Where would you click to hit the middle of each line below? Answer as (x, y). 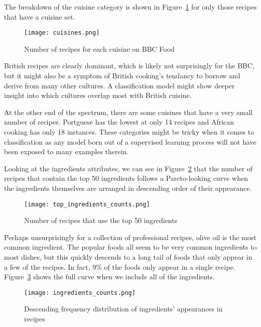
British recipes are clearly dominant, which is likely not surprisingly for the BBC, (129, 66)
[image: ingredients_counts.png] (80, 293)
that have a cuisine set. (40, 16)
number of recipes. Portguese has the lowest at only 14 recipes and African (119, 122)
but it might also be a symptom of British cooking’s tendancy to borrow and (122, 76)
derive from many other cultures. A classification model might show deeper (119, 85)
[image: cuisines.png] (62, 33)
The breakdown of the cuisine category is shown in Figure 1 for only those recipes (130, 7)
